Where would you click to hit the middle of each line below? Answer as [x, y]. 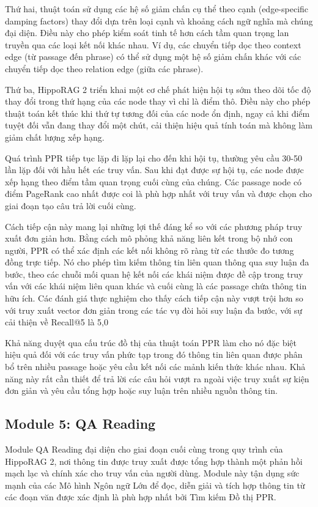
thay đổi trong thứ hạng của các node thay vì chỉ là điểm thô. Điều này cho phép [158, 101]
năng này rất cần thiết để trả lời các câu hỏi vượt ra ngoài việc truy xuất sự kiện [157, 378]
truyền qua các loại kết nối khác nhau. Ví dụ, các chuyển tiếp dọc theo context [153, 44]
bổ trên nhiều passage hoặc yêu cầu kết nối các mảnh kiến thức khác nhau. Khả [155, 367]
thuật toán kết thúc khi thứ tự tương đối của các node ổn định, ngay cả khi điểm [157, 113]
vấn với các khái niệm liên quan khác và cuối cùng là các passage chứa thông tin [156, 286]
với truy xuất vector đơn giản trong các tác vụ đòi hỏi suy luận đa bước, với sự [154, 310]
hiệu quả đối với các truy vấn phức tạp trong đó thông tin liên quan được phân [154, 354]
